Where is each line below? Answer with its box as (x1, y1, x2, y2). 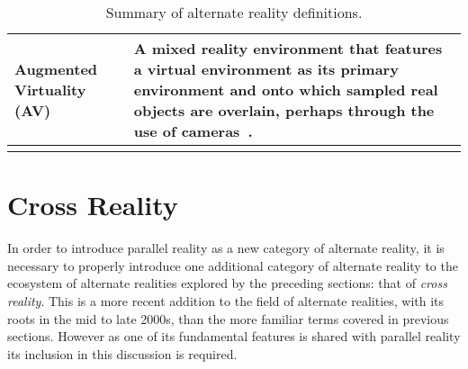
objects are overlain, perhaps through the (133, 100, 435, 121)
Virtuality (14, 79, 86, 100)
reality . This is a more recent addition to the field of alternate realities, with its (7, 291, 445, 310)
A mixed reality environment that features (133, 38, 443, 58)
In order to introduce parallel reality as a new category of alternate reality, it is (7, 238, 445, 257)
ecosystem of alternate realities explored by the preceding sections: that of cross (7, 274, 447, 292)
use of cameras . (133, 121, 253, 141)
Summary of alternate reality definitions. (105, 2, 363, 22)
